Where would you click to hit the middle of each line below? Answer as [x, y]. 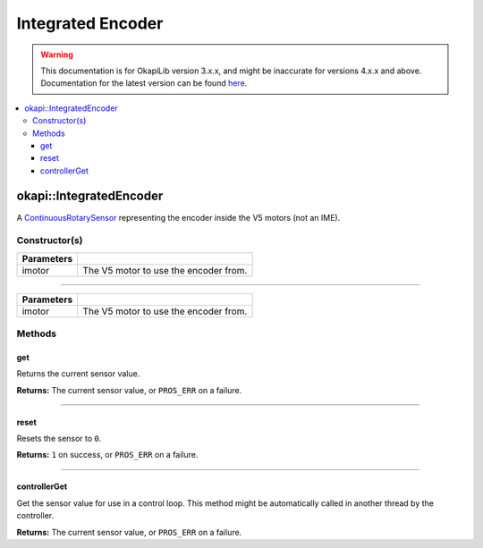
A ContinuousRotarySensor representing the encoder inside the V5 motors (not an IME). [178, 217]
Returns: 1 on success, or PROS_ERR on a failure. [107, 455]
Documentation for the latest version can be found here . [144, 83]
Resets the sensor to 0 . [59, 439]
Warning [57, 55]
